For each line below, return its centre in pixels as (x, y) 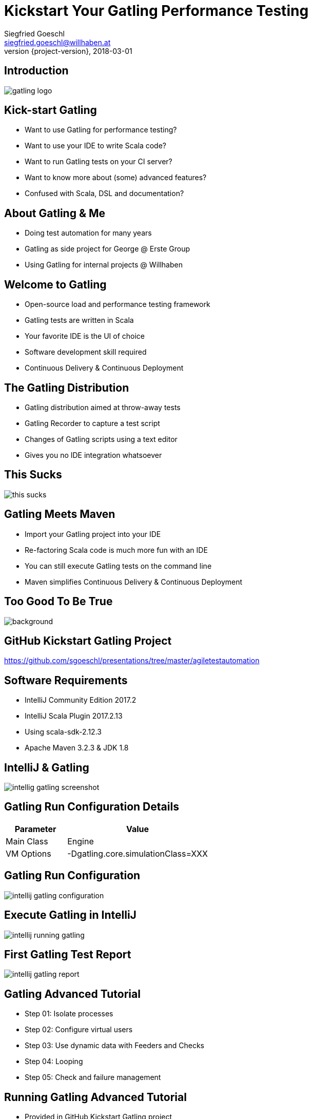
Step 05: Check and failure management (93, 1077)
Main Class (27, 841)
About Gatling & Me (55, 213)
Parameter (35, 829)
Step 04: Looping (54, 1062)
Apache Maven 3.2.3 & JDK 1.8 (77, 748)
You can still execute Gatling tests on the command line (118, 566)
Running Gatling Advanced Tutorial (95, 1097)
